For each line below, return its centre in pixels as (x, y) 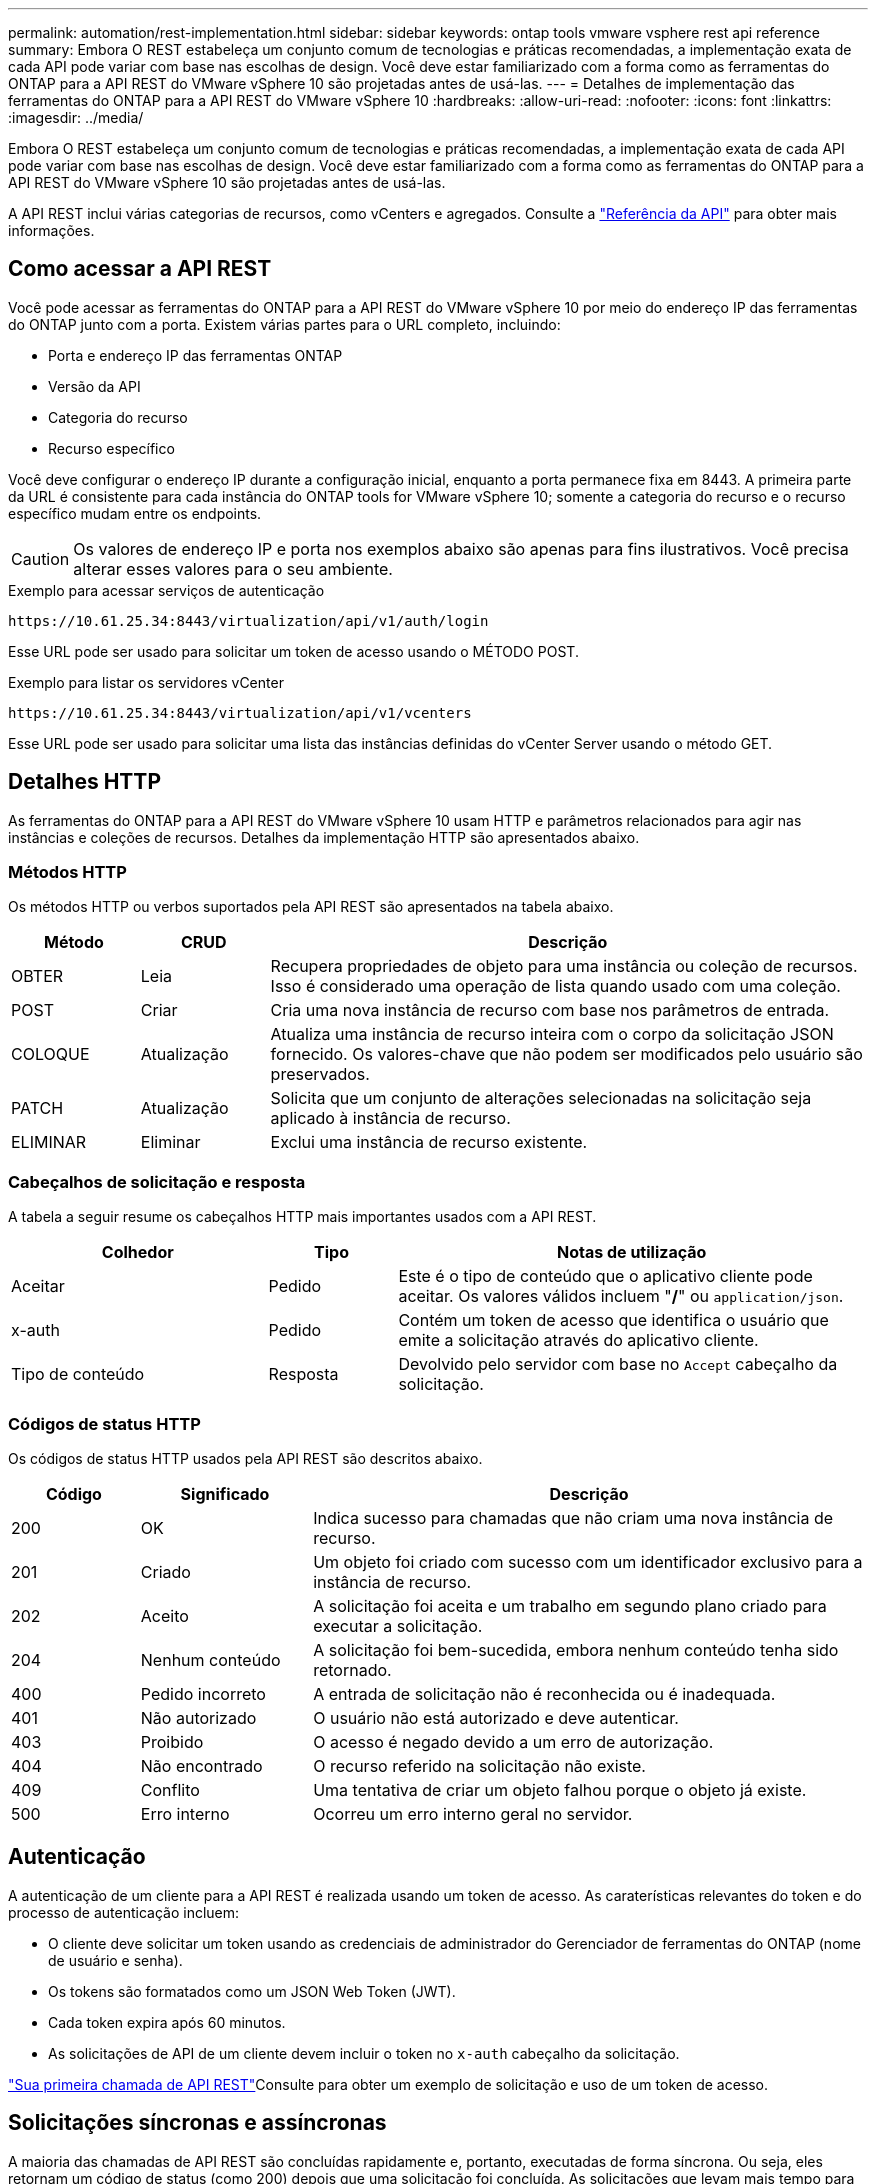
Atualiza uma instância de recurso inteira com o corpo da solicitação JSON (552, 1034)
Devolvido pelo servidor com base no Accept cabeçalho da (618, 1364)
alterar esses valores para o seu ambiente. (233, 568)
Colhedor (137, 1252)
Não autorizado (198, 1717)
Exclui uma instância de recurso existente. (429, 1142)
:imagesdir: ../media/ (76, 117)
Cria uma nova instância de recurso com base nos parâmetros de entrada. (550, 1010)
